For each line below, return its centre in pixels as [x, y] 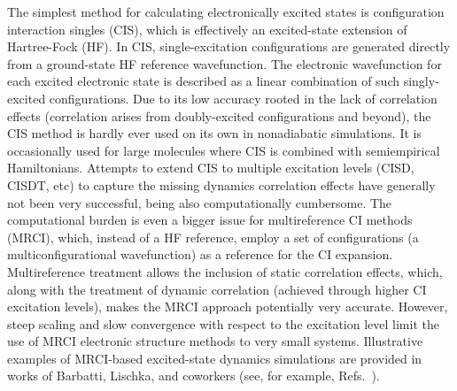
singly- [421, 81]
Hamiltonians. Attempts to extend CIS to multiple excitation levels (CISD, [211, 168]
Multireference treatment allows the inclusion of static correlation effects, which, [225, 271]
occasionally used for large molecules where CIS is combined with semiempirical [224, 150]
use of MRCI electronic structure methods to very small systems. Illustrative [215, 341]
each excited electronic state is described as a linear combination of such [204, 81]
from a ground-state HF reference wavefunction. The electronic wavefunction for [225, 63]
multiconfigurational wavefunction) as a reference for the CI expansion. [200, 254]
